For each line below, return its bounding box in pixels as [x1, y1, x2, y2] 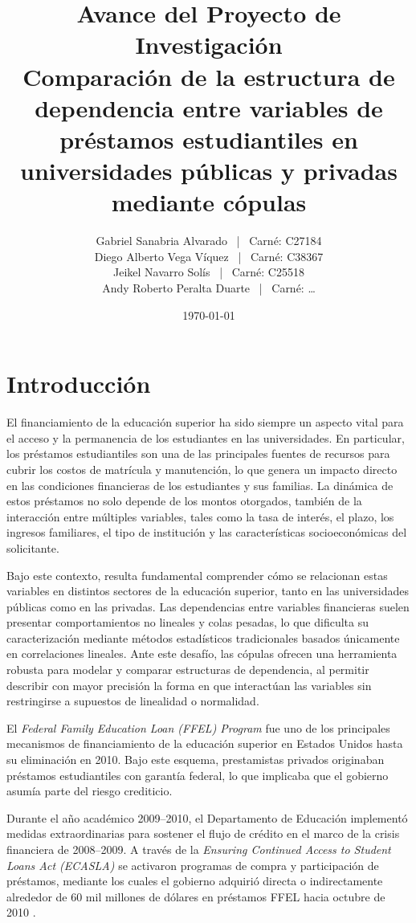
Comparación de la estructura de [22, 59, 395, 92]
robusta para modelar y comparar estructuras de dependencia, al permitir [6, 661, 369, 678]
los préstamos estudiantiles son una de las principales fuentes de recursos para [6, 445, 390, 462]
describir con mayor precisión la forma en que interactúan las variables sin [6, 676, 372, 693]
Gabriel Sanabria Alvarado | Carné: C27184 [96, 232, 322, 249]
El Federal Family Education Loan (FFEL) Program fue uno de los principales [6, 719, 390, 736]
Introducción [6, 367, 151, 400]
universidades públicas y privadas [20, 154, 398, 187]
